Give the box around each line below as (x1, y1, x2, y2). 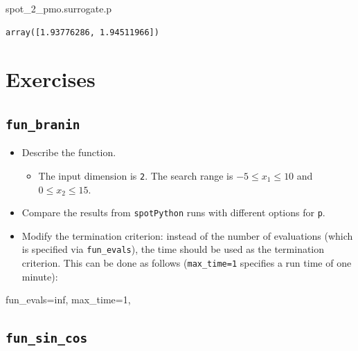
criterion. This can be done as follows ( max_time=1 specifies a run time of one (21, 256, 352, 270)
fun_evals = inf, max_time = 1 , (6, 292, 131, 307)
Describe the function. (21, 145, 116, 160)
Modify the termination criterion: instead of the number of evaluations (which (21, 228, 353, 243)
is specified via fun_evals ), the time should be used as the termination (21, 242, 325, 256)
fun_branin (6, 117, 80, 132)
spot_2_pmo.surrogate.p (6, 1, 112, 15)
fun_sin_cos (6, 331, 88, 346)
